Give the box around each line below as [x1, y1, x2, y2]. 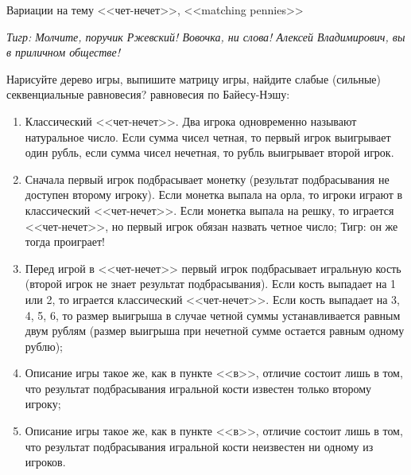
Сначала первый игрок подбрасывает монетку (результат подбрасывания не [25, 170, 390, 187]
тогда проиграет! [25, 233, 105, 250]
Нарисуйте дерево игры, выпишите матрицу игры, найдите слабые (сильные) [6, 70, 381, 87]
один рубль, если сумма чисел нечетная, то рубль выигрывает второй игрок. [25, 144, 394, 161]
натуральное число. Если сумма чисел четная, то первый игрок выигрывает [25, 128, 391, 145]
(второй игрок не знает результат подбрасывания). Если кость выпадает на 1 [25, 275, 397, 292]
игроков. [25, 454, 66, 470]
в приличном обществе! [6, 44, 120, 60]
